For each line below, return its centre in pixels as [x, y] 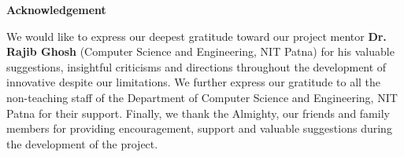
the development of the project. [82, 143]
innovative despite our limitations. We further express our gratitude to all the [194, 82]
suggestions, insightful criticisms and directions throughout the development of [196, 66]
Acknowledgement [56, 9]
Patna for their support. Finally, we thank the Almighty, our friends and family [198, 113]
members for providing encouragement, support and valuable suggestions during [199, 128]
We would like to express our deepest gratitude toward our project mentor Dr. [196, 36]
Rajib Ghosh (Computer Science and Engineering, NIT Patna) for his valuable [200, 51]
